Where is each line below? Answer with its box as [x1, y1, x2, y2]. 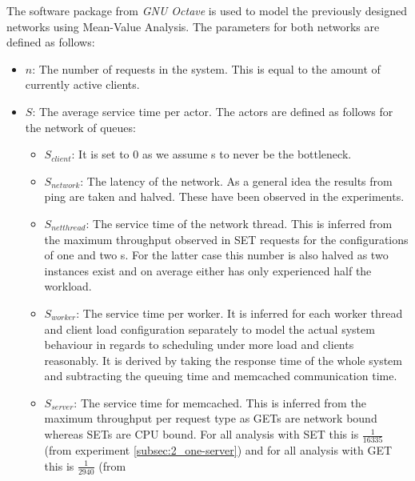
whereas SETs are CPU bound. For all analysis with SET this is [44, 426, 359, 443]
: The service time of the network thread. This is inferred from [86, 214, 393, 231]
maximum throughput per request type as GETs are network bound [44, 410, 377, 427]
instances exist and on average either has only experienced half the [44, 262, 372, 279]
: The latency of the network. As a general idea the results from [80, 172, 393, 189]
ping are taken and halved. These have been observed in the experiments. [44, 188, 405, 205]
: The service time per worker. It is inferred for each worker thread [76, 304, 403, 321]
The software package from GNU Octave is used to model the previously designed [6, 2, 407, 18]
